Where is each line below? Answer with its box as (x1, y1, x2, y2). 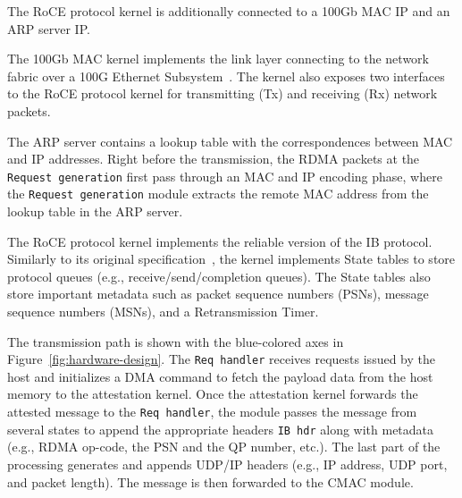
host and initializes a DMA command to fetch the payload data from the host (7, 367, 433, 385)
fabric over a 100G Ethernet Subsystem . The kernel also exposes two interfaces (7, 66, 445, 85)
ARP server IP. (7, 19, 90, 38)
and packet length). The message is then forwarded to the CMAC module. (7, 472, 414, 491)
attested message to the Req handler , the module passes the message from (7, 402, 417, 421)
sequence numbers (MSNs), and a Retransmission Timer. (7, 302, 319, 321)
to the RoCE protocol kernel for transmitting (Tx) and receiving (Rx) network (7, 84, 438, 103)
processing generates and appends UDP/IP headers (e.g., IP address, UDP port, (7, 454, 448, 473)
